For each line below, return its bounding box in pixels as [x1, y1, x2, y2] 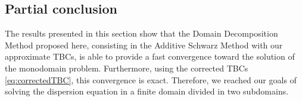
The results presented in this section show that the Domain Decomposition [5, 27, 278, 40]
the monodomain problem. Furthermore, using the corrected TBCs [5, 61, 248, 74]
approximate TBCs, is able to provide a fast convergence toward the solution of [5, 50, 295, 63]
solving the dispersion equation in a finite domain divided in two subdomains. [5, 85, 289, 97]
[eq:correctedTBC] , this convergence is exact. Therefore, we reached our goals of [5, 73, 297, 86]
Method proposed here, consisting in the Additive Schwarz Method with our [5, 38, 283, 51]
